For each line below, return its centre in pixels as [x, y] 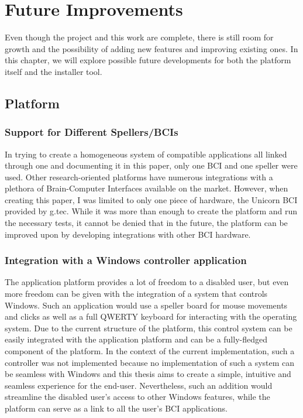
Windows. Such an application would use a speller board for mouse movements [146, 305]
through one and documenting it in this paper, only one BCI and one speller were [151, 165]
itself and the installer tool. [54, 71]
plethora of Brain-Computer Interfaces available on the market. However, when [147, 188]
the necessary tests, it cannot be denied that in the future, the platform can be [146, 223]
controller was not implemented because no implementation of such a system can [150, 362]
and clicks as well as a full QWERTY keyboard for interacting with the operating [151, 316]
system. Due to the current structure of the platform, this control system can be [149, 328]
